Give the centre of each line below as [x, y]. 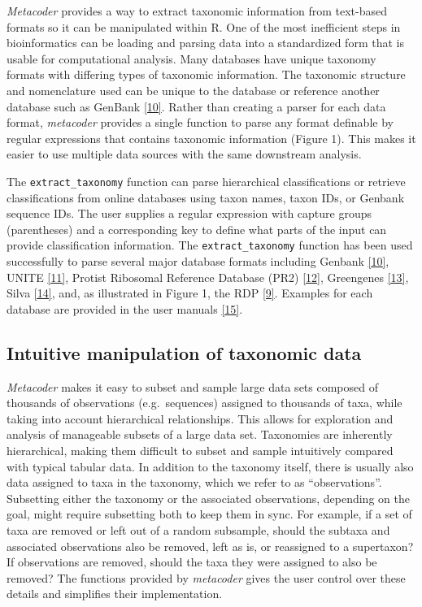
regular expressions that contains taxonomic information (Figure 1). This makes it [211, 138]
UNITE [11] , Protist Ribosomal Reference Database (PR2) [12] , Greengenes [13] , [208, 277]
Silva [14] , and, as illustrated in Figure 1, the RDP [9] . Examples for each [190, 293]
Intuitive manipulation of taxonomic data [184, 352]
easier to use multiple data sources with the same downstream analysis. [184, 154]
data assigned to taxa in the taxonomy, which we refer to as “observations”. [194, 482]
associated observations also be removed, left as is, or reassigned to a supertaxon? [210, 546]
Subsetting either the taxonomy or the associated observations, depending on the [208, 498]
